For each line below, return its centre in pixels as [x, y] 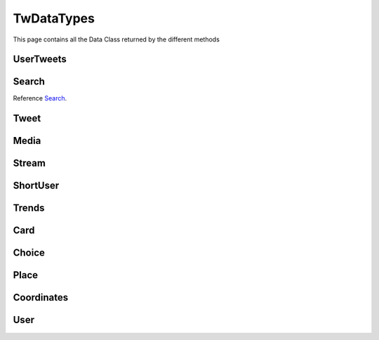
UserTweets [40, 59]
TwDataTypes [54, 18]
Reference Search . [40, 98]
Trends [29, 208]
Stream [29, 163]
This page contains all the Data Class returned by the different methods [117, 39]
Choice [29, 253]
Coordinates [41, 297]
